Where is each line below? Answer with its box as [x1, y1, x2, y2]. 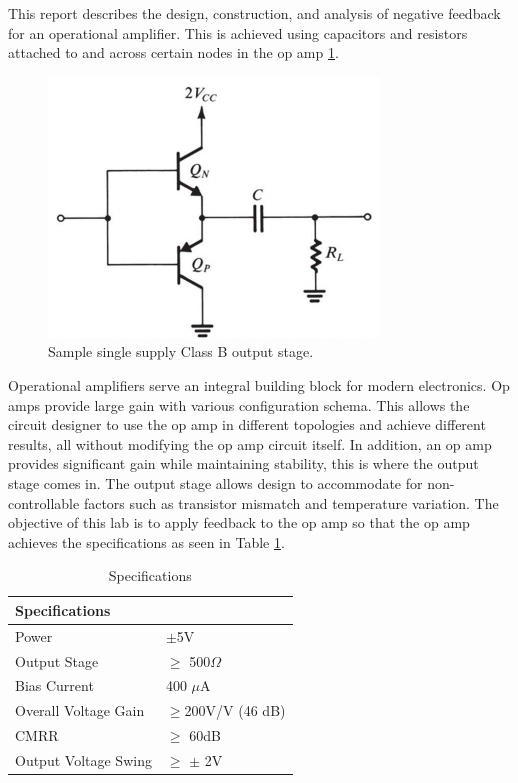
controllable [8, 492, 80, 513]
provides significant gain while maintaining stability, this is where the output [8, 453, 479, 474]
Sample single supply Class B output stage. [48, 341, 314, 362]
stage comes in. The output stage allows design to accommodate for [8, 472, 423, 493]
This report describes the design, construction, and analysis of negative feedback [8, 3, 501, 23]
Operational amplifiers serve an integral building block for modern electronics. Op [8, 374, 510, 395]
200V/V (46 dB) [184, 700, 286, 721]
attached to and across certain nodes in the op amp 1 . [8, 42, 339, 63]
